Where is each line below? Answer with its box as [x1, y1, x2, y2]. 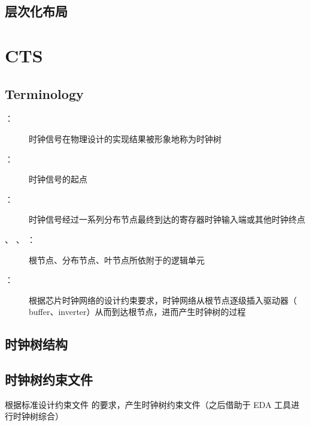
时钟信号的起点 [29, 173, 87, 185]
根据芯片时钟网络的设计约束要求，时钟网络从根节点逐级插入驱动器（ [29, 293, 297, 306]
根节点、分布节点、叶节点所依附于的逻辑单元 [29, 253, 205, 266]
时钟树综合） [13, 410, 63, 422]
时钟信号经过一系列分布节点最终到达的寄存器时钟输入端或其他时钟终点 [29, 213, 305, 226]
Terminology [5, 84, 84, 103]
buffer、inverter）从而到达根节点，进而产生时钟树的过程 [29, 305, 246, 318]
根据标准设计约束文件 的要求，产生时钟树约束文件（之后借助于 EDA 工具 [5, 398, 291, 410]
